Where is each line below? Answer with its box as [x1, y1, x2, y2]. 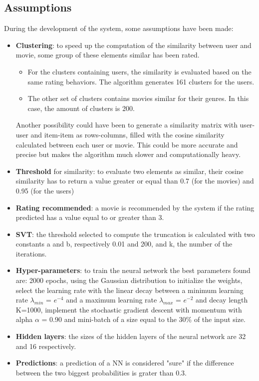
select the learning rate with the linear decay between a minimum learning [15, 284, 244, 295]
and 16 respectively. [15, 340, 76, 351]
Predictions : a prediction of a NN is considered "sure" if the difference [15, 357, 234, 368]
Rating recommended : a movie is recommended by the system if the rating [15, 202, 255, 212]
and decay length [196, 294, 248, 305]
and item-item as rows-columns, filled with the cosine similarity [30, 129, 225, 139]
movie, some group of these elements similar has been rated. [15, 49, 200, 60]
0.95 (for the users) [15, 185, 74, 195]
